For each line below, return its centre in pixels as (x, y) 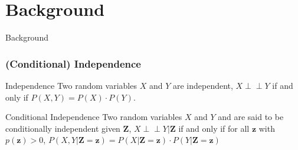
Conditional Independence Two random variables (94, 117)
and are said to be (251, 117)
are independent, (203, 85)
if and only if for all (214, 128)
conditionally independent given (63, 128)
